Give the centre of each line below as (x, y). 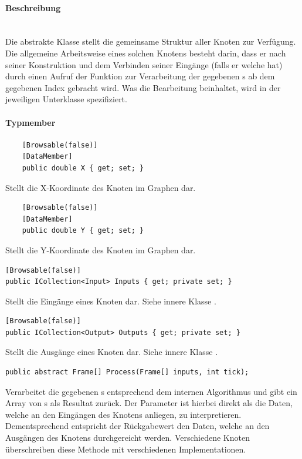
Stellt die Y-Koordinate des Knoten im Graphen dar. (101, 249)
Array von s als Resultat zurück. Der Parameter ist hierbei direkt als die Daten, (149, 403)
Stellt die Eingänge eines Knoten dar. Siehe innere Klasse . (111, 301)
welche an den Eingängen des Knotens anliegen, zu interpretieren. (123, 414)
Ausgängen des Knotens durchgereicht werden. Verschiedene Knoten (128, 438)
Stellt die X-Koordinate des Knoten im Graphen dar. (101, 187)
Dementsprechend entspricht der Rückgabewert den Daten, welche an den (138, 426)
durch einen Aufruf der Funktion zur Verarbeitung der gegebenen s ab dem (140, 76)
